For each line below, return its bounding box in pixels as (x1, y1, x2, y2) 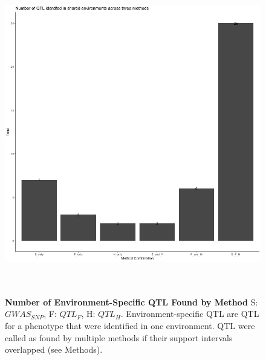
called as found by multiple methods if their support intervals (5, 331, 233, 344)
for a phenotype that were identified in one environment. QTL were (5, 319, 255, 332)
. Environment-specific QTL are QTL (120, 307, 259, 320)
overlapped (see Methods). (5, 343, 103, 356)
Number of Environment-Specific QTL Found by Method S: (5, 295, 258, 308)
